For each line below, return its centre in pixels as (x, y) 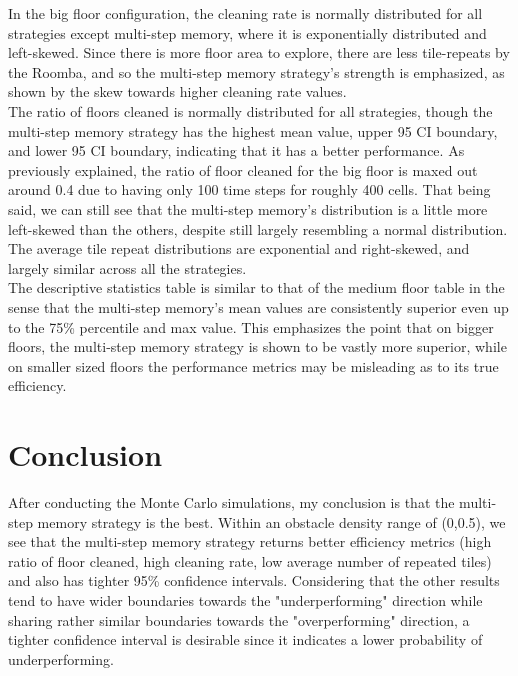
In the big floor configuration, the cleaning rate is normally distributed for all (245, 13)
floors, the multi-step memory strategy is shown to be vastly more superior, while (257, 346)
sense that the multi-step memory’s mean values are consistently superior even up (258, 306)
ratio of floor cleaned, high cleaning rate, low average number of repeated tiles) (250, 560)
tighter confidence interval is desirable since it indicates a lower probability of (245, 639)
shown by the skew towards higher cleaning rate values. (177, 91)
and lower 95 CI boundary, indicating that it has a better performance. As (236, 150)
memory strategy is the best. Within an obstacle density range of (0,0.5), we (271, 521)
